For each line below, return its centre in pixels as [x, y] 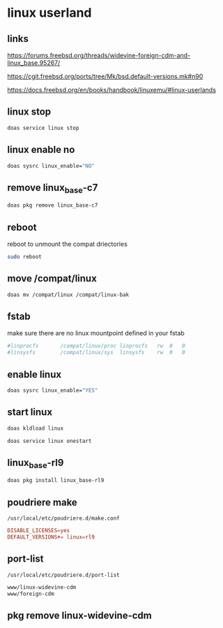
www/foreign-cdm [31, 594]
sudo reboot [24, 257]
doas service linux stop [43, 128]
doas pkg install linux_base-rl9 [56, 481]
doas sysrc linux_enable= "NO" [51, 166]
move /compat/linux [52, 278]
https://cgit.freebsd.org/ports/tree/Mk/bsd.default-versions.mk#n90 [105, 76]
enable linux [34, 374]
